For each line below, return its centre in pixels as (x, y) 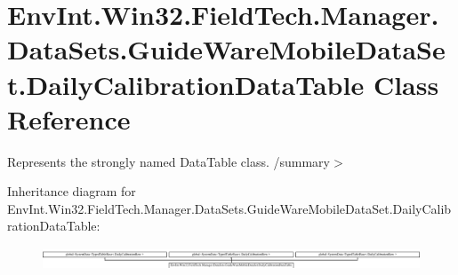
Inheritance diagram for (72, 191)
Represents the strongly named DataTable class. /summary (169, 161)
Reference (69, 118)
